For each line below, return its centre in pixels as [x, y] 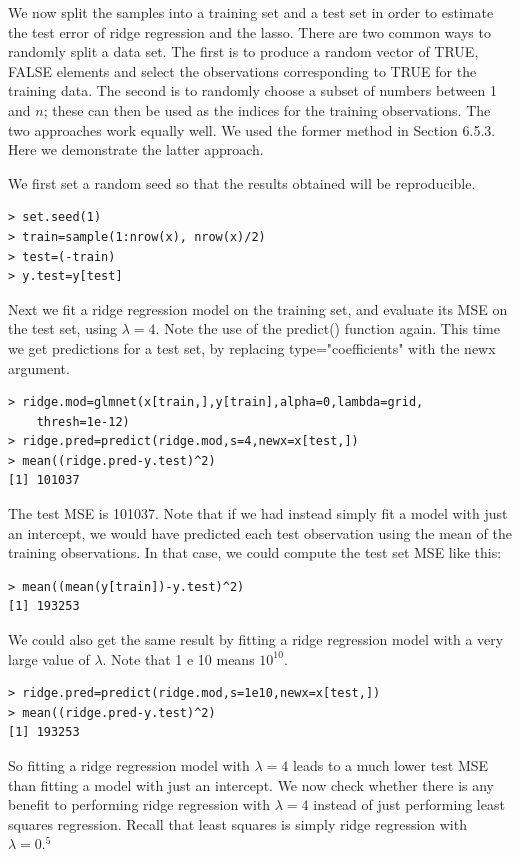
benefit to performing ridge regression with [139, 804]
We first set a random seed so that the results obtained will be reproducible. [242, 182]
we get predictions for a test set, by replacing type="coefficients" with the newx [252, 347]
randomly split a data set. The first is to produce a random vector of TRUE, [243, 51]
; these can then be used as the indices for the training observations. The [267, 109]
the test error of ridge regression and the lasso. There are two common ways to [249, 31]
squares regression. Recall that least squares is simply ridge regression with [237, 823]
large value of [49, 658]
